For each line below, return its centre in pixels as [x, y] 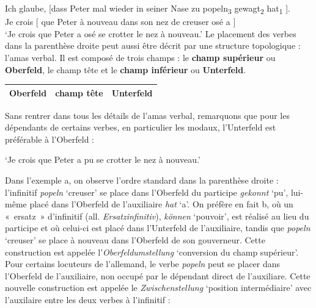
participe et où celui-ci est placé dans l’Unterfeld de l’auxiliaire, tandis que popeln [158, 228]
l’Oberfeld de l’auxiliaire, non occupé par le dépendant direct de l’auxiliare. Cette [158, 275]
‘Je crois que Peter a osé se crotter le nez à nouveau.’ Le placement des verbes [151, 33]
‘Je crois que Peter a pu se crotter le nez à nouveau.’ [103, 159]
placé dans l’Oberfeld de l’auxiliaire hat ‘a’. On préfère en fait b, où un [161, 204]
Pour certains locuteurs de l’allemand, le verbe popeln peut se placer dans [143, 264]
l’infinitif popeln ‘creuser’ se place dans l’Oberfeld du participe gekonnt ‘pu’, [147, 192]
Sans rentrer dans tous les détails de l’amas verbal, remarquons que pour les [147, 115]
